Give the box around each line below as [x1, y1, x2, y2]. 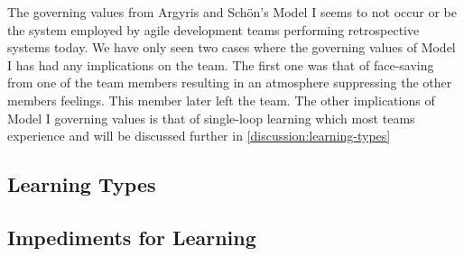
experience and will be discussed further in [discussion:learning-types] [7, 126, 391, 145]
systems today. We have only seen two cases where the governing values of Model [7, 38, 456, 57]
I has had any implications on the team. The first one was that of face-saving [7, 55, 434, 74]
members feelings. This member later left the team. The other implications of [7, 90, 435, 109]
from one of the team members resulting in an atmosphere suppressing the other [7, 73, 452, 92]
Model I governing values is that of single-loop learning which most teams [7, 108, 415, 127]
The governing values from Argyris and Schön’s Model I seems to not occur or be [7, 3, 457, 21]
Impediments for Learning [7, 223, 256, 251]
